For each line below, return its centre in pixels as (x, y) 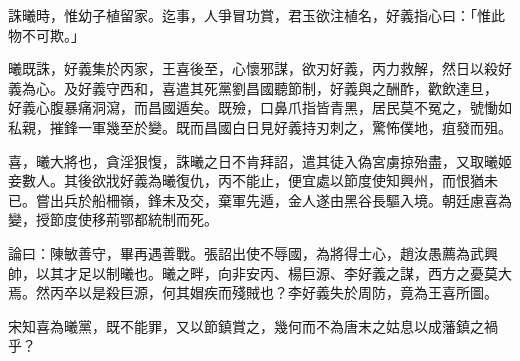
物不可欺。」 (46, 34)
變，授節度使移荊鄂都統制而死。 (113, 219)
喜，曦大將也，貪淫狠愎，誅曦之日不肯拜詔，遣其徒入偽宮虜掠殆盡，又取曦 (253, 160)
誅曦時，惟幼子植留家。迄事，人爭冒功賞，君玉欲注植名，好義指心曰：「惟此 (256, 15)
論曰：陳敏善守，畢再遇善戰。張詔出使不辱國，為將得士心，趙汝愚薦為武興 (253, 252)
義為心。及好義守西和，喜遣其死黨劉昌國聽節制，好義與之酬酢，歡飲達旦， (253, 87)
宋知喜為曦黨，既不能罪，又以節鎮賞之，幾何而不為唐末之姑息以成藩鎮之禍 (253, 325)
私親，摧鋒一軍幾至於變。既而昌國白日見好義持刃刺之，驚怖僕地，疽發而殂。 (260, 126)
